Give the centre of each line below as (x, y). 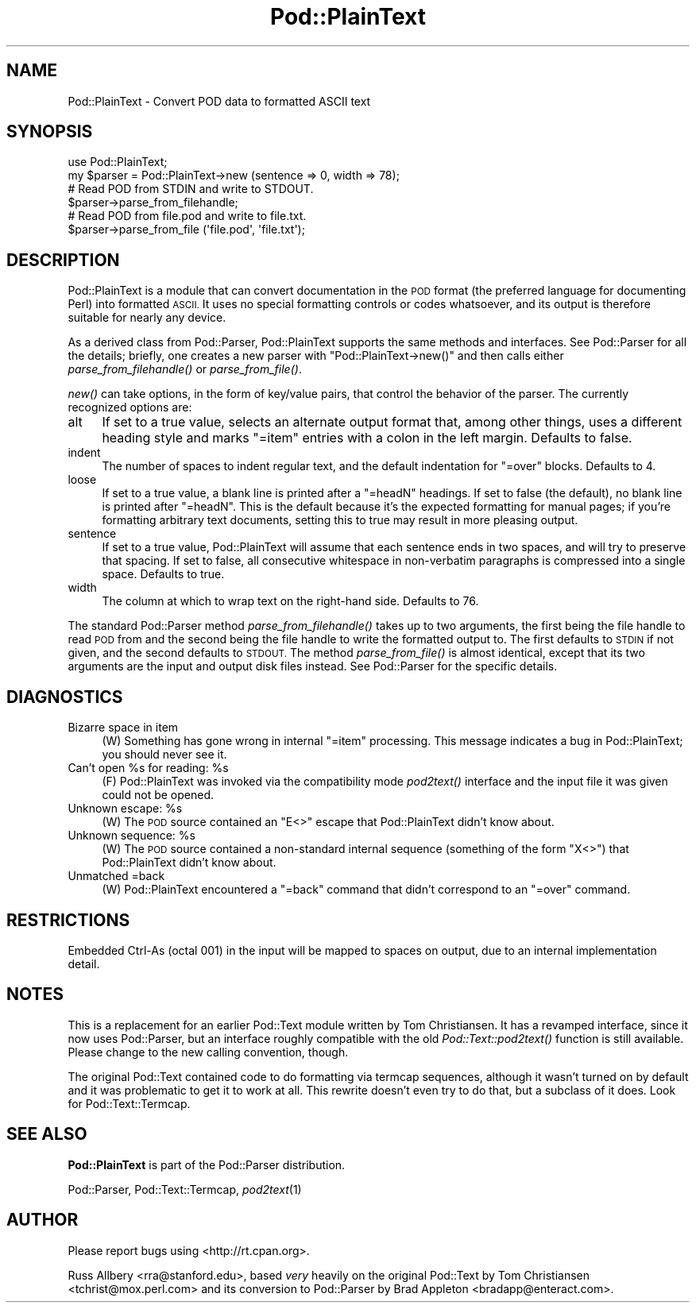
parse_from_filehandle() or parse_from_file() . (185, 369)
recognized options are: (130, 407)
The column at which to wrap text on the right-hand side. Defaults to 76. (290, 601)
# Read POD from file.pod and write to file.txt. (187, 216)
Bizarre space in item (123, 728)
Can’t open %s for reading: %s (148, 768)
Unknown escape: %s (125, 809)
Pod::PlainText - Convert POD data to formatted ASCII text (219, 101)
